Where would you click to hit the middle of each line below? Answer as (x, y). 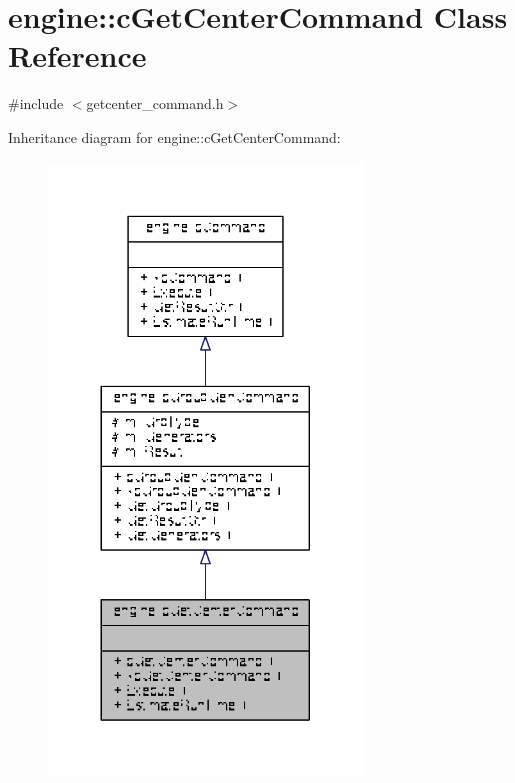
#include (36, 103)
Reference (77, 55)
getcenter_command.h (155, 103)
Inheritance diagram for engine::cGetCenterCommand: (174, 136)
